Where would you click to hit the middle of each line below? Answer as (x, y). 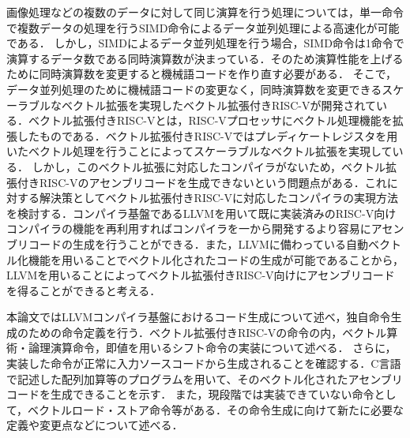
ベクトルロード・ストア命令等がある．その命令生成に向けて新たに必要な (216, 409)
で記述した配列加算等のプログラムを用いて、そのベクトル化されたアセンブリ (205, 378)
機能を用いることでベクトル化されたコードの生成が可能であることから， (216, 259)
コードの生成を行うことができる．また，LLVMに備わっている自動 (198, 243)
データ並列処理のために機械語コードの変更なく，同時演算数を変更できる (194, 89)
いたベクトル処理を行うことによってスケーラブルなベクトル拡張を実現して (199, 151)
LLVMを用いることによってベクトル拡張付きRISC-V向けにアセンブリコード (201, 275)
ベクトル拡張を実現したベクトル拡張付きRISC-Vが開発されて (218, 105)
